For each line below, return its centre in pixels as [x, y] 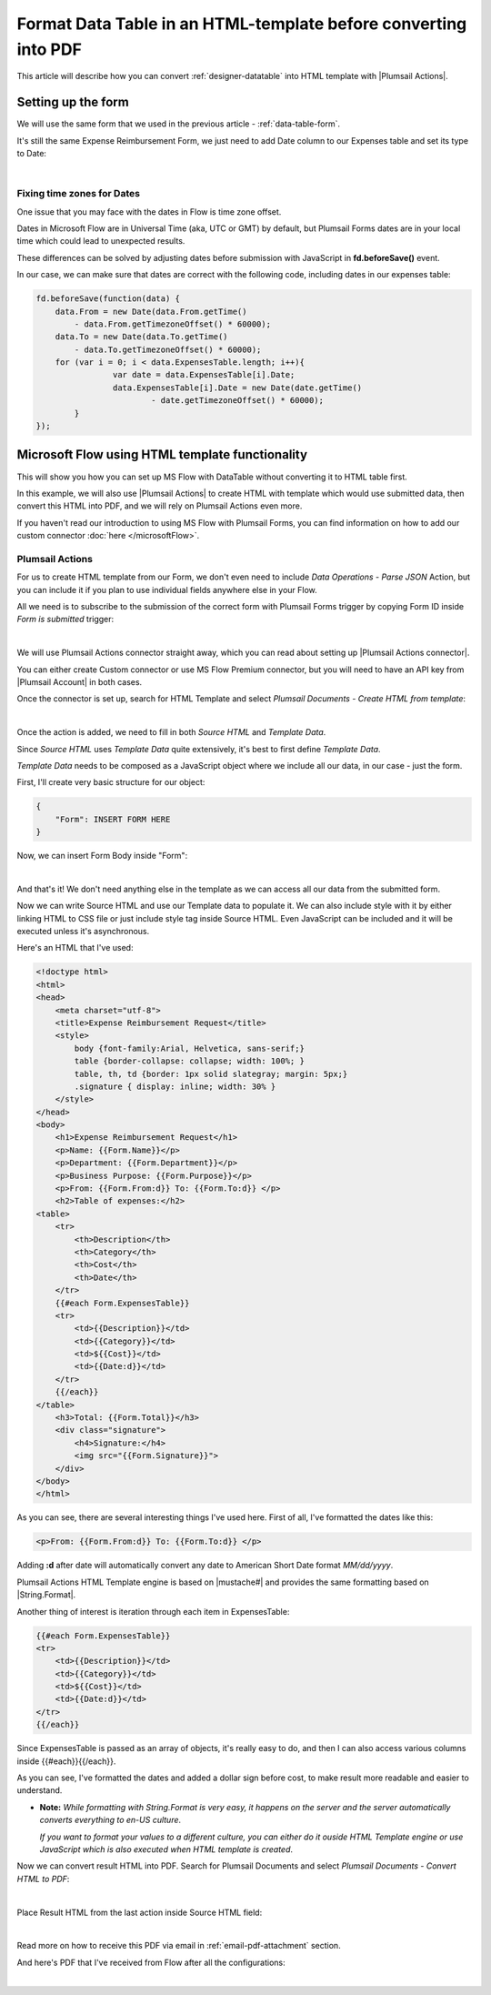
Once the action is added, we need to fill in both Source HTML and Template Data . [171, 732]
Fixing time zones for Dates [79, 194]
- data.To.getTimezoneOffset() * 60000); [168, 349]
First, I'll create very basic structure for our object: [111, 782]
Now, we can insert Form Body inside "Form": [102, 856]
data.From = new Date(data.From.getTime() [151, 311]
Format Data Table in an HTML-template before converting [242, 24]
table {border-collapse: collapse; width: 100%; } [189, 1061]
